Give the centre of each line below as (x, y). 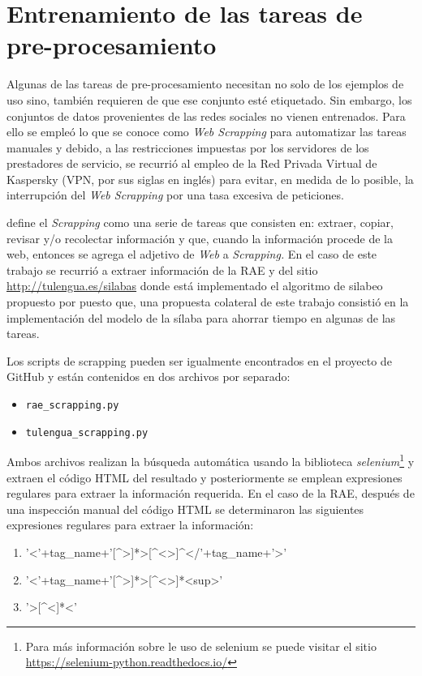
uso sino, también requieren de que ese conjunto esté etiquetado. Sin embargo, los (209, 99)
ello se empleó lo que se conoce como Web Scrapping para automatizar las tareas (207, 132)
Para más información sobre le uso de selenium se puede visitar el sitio (201, 646)
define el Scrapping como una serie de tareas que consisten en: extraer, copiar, (200, 222)
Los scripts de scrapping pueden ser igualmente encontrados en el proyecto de (199, 360)
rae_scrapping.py (72, 405)
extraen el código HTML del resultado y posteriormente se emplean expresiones (205, 477)
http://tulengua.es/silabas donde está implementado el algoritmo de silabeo (195, 286)
